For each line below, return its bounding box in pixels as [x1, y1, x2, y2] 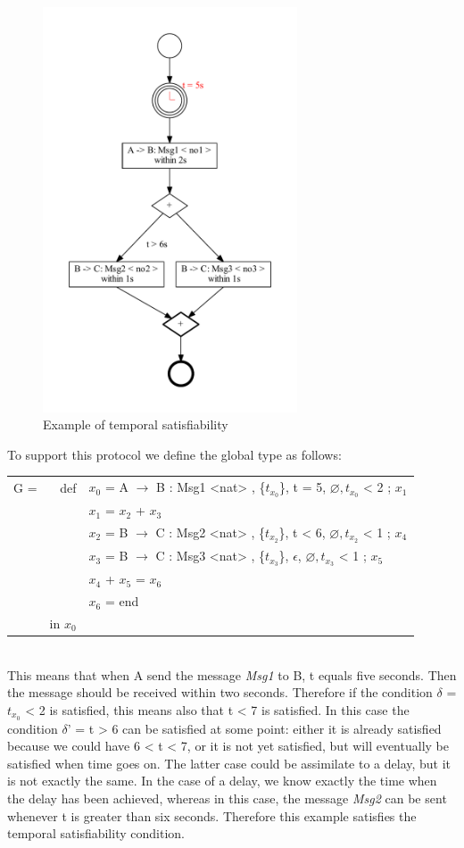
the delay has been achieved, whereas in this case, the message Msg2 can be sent [7, 789, 447, 808]
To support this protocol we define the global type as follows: [7, 445, 342, 463]
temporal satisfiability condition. [7, 824, 185, 843]
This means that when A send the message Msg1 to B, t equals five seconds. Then [7, 665, 457, 684]
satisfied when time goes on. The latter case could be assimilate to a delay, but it [7, 753, 452, 772]
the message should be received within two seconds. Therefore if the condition [7, 683, 433, 702]
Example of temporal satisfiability [43, 415, 228, 434]
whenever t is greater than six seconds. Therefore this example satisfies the [7, 806, 417, 825]
